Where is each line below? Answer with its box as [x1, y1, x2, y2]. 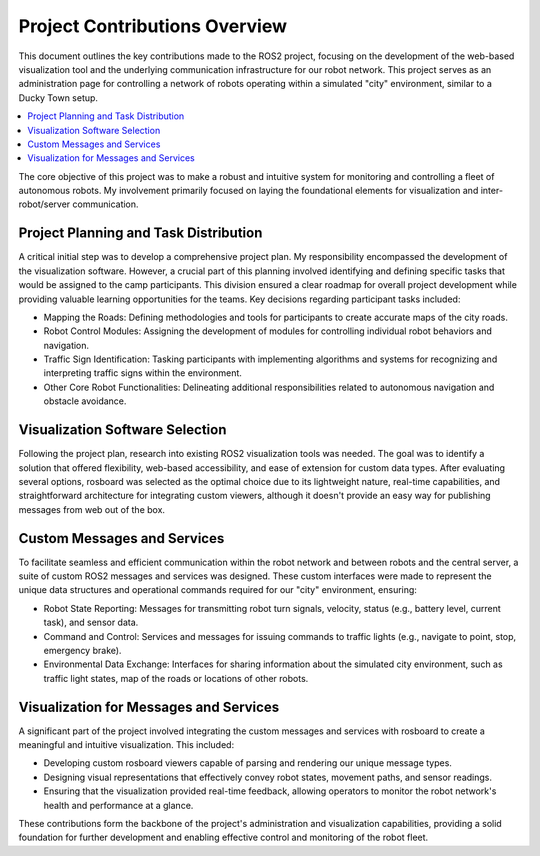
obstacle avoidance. [43, 395, 127, 407]
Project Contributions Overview [18, 15, 288, 37]
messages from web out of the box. [18, 503, 165, 515]
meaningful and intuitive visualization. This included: [18, 739, 235, 751]
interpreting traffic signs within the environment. [43, 367, 242, 379]
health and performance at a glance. [43, 799, 194, 811]
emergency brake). [43, 644, 122, 656]
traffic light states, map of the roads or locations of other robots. [43, 672, 309, 684]
